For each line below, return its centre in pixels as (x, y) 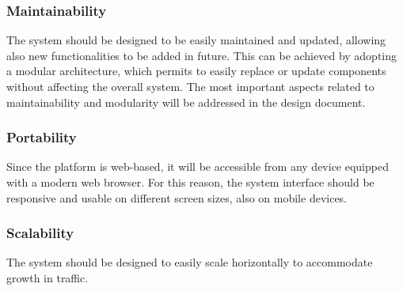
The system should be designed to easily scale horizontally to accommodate (190, 262)
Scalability (40, 233)
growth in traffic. (48, 278)
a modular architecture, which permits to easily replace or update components (196, 71)
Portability (42, 137)
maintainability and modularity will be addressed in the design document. (186, 102)
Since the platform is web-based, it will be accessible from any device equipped (198, 166)
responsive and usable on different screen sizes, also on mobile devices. (177, 197)
